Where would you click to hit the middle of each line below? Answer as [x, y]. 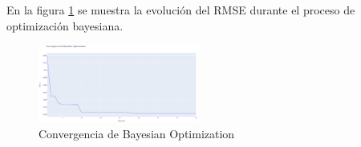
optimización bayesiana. [65, 25]
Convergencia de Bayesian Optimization [137, 133]
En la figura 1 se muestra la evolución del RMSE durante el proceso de [181, 10]
